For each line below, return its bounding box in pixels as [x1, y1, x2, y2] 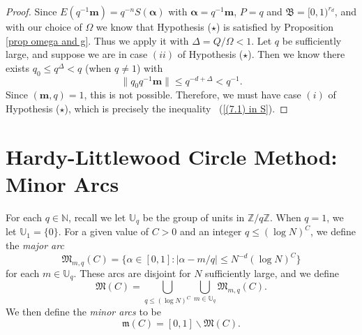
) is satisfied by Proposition [216, 20, 334, 33]
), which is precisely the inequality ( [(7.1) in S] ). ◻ [64, 101, 288, 116]
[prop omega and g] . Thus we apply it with [6, 33, 189, 47]
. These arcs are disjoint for [73, 265, 191, 280]
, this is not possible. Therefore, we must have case [84, 87, 301, 102]
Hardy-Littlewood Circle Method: [6, 142, 338, 170]
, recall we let [68, 209, 126, 224]
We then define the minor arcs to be [6, 304, 161, 319]
